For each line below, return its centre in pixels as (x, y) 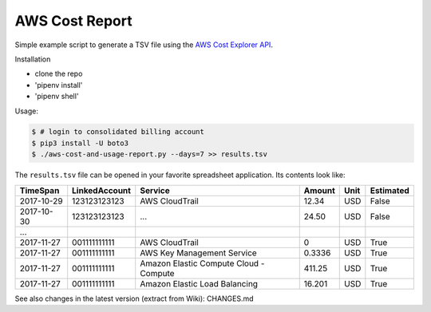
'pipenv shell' (57, 97)
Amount (319, 190)
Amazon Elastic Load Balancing (199, 283)
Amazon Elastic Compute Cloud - (202, 263)
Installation (33, 59)
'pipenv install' (59, 85)
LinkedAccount (102, 190)
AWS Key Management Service (198, 253)
